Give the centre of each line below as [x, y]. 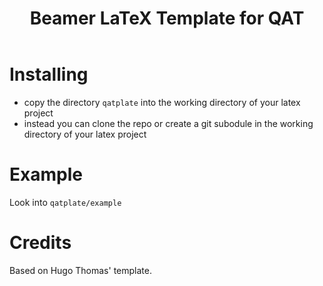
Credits [40, 243]
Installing [49, 74]
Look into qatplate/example [65, 202]
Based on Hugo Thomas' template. [80, 270]
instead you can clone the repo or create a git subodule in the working [168, 123]
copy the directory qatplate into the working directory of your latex [162, 102]
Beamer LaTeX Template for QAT [167, 18]
